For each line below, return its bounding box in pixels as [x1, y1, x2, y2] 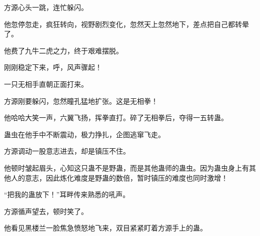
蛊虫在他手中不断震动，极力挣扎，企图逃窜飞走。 [4, 129, 165, 139]
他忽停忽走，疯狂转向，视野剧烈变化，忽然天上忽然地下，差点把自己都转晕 [4, 18, 249, 29]
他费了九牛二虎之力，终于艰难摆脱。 [4, 45, 123, 55]
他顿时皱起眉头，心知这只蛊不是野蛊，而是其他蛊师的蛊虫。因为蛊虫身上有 [4, 162, 249, 173]
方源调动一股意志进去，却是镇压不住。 [4, 146, 130, 156]
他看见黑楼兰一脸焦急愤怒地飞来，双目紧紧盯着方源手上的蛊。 [4, 223, 207, 233]
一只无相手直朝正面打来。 [4, 78, 88, 89]
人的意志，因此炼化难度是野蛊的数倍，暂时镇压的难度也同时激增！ [10, 172, 228, 183]
